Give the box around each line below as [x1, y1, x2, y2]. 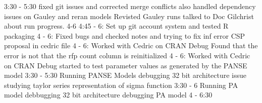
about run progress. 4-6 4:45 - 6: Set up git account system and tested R [4, 21, 229, 31]
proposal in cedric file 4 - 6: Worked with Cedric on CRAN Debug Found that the [4, 40, 258, 51]
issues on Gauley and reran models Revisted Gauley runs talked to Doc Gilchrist [4, 11, 254, 21]
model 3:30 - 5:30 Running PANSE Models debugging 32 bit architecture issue [4, 70, 247, 80]
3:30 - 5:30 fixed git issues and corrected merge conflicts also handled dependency [4, 1, 256, 11]
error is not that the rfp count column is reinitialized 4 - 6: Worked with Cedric [4, 50, 250, 60]
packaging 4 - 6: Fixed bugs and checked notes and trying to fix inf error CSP [4, 30, 245, 41]
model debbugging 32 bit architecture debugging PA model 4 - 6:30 [4, 89, 213, 100]
